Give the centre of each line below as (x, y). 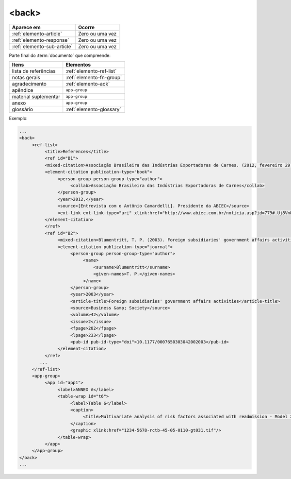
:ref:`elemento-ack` (88, 84)
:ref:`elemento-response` (40, 40)
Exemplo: (18, 118)
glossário (23, 109)
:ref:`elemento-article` (37, 34)
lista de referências (34, 71)
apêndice (23, 90)
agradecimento (29, 84)
